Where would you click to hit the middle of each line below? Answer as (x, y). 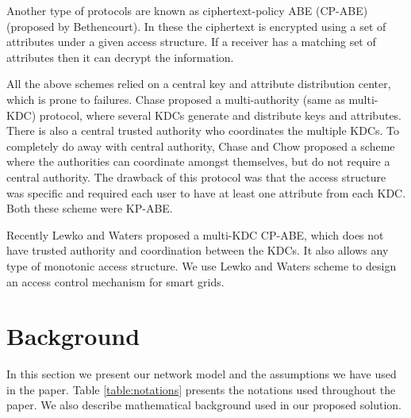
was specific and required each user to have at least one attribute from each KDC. (206, 192)
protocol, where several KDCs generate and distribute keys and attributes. (221, 115)
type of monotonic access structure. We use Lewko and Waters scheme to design (202, 265)
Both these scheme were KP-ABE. (90, 208)
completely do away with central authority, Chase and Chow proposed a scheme (201, 146)
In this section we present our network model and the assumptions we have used (202, 374)
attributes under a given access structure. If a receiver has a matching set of (191, 42)
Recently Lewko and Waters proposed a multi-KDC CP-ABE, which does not (195, 234)
